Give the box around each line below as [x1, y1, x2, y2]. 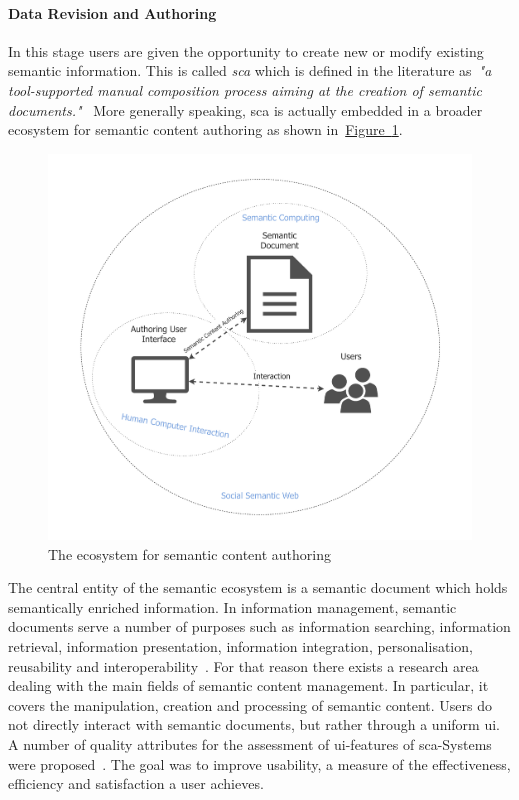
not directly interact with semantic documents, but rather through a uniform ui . [8, 714, 501, 735]
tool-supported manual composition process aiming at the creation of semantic [8, 79, 482, 100]
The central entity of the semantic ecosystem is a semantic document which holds [8, 577, 508, 598]
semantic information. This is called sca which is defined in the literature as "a [8, 60, 492, 81]
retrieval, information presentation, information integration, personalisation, [8, 636, 473, 657]
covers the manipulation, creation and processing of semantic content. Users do [8, 694, 492, 715]
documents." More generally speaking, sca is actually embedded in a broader [8, 99, 483, 120]
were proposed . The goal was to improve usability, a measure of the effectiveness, [8, 753, 511, 774]
